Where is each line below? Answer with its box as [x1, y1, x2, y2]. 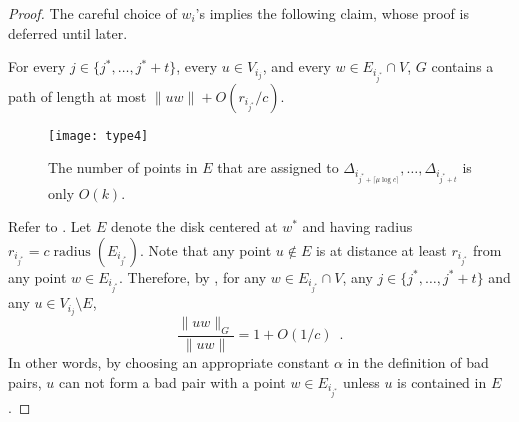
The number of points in [48, 157, 198, 178]
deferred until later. [8, 22, 128, 43]
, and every [262, 56, 331, 77]
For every [8, 56, 66, 77]
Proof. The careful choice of [8, 3, 177, 23]
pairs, [8, 371, 42, 392]
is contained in [397, 371, 487, 392]
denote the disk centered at [110, 216, 278, 237]
